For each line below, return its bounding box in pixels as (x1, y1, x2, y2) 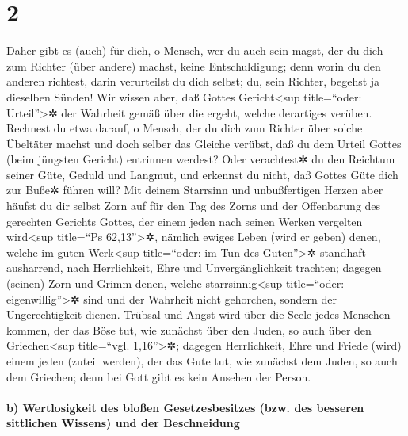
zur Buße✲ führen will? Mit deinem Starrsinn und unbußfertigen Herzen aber (6, 182, 383, 198)
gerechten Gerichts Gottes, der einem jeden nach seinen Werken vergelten (6, 212, 363, 229)
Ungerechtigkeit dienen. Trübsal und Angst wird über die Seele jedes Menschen (6, 306, 391, 323)
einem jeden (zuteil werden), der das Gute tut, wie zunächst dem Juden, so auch (6, 353, 398, 369)
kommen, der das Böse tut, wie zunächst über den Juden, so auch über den (6, 321, 372, 338)
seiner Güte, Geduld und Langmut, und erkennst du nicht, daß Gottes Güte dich (6, 166, 398, 182)
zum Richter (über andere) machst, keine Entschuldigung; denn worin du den (6, 57, 381, 74)
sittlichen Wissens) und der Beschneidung (6, 415, 240, 431)
